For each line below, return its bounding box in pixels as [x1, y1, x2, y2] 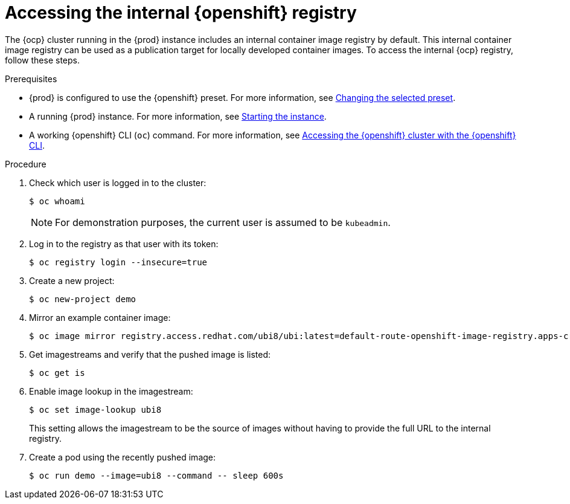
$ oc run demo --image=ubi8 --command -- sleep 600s [29, 470, 284, 480]
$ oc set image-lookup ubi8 [29, 404, 162, 415]
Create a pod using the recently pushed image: [29, 451, 216, 462]
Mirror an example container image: [29, 312, 171, 323]
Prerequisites [5, 73, 57, 84]
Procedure [5, 158, 46, 169]
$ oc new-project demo [29, 294, 136, 304]
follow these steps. [5, 54, 80, 65]
